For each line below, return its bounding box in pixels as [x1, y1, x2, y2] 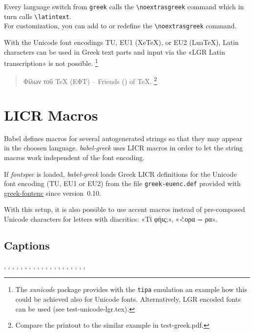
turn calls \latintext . [4, 11, 71, 21]
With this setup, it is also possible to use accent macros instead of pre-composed [4, 204, 245, 214]
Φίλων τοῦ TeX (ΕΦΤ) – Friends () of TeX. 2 [23, 75, 157, 86]
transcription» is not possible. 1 [4, 57, 98, 68]
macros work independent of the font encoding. [4, 152, 145, 162]
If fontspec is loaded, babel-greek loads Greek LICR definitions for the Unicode [4, 168, 237, 179]
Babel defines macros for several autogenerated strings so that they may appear [4, 133, 243, 143]
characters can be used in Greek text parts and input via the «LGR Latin [4, 46, 225, 57]
